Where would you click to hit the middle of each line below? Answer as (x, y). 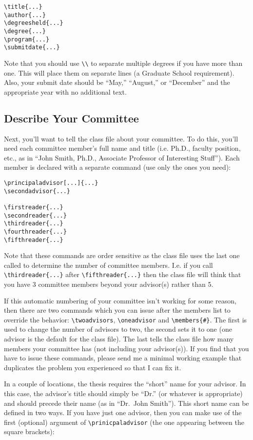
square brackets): (29, 431)
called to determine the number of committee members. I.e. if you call (108, 265)
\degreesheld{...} (34, 23)
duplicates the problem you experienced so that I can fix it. (93, 367)
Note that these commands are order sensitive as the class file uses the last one (122, 255)
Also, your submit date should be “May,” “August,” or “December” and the (117, 82)
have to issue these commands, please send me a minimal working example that (123, 358)
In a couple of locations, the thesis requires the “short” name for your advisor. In (125, 384)
